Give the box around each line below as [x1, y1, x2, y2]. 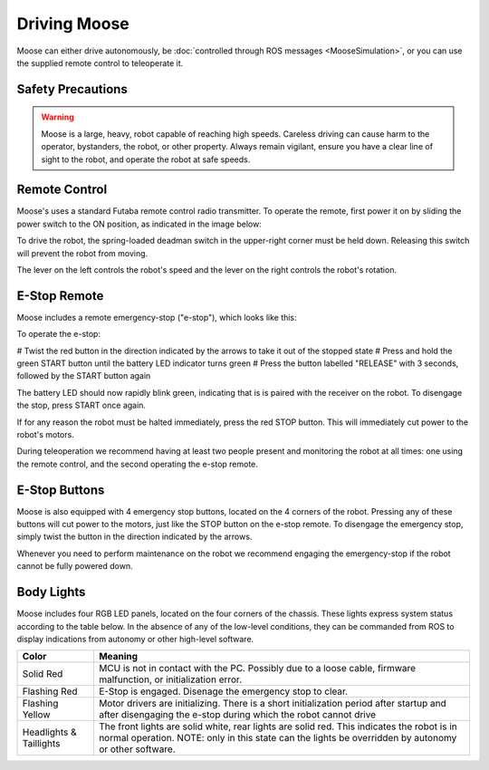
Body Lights [16, 584, 86, 600]
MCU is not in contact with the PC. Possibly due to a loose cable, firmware [98, 662, 417, 675]
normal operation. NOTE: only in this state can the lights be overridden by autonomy [98, 732, 457, 745]
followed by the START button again [16, 371, 151, 381]
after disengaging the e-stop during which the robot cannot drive [98, 708, 376, 721]
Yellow [22, 708, 51, 721]
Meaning [98, 650, 139, 663]
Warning [41, 111, 74, 122]
